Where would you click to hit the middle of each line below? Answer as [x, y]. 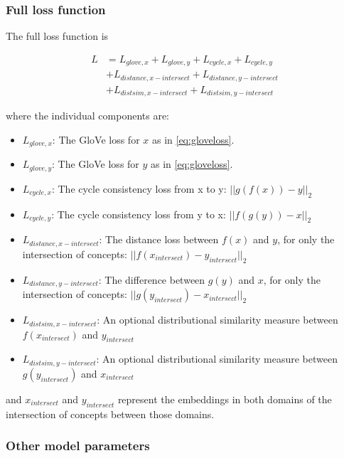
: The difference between [152, 279]
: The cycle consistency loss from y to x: [139, 214]
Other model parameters [78, 446]
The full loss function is [57, 36]
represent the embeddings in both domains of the [225, 399]
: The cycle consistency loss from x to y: [139, 188]
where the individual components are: [88, 116]
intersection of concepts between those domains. [110, 414]
